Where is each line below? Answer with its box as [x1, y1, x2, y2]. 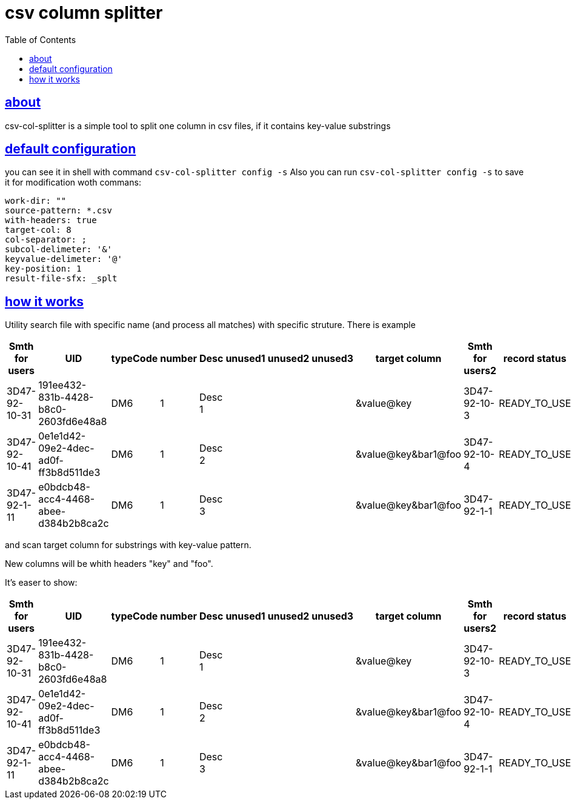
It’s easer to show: [5, 577, 78, 588]
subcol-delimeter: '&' [5, 244, 113, 255]
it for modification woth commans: [5, 177, 141, 188]
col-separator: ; [5, 235, 87, 245]
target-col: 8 [5, 225, 71, 235]
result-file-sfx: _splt [5, 273, 118, 284]
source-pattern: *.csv [5, 206, 113, 216]
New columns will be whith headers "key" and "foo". [5, 558, 213, 569]
